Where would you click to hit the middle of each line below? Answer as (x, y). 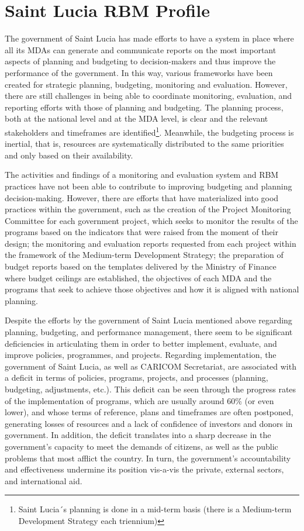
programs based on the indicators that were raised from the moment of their (142, 232)
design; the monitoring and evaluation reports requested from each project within (151, 243)
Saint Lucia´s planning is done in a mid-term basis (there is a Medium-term (155, 509)
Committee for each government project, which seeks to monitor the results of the (151, 220)
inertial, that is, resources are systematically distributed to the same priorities (144, 144)
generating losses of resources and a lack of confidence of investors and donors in (149, 423)
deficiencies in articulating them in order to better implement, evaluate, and (141, 343)
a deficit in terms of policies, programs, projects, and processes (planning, (137, 377)
